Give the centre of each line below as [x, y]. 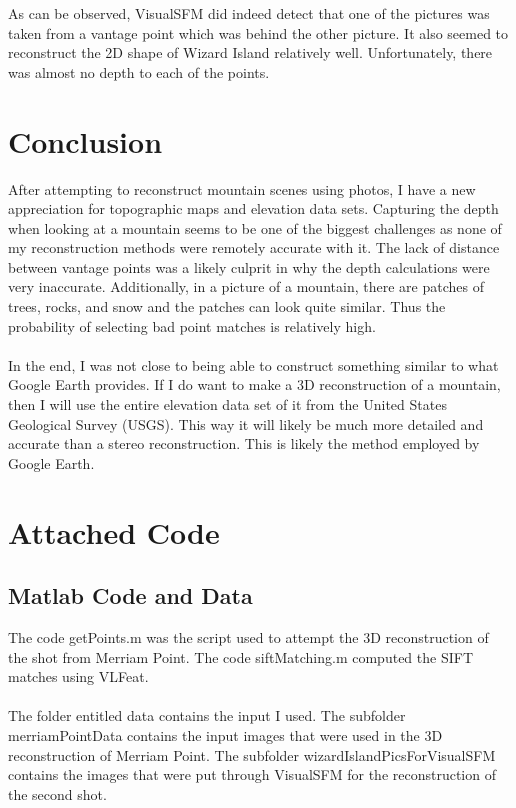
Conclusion [85, 140]
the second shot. [57, 793]
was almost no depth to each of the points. [139, 71]
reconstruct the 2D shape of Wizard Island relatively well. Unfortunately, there [250, 52]
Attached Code [114, 531]
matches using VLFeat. [78, 676]
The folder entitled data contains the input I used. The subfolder [207, 715]
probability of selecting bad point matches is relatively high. [192, 325]
